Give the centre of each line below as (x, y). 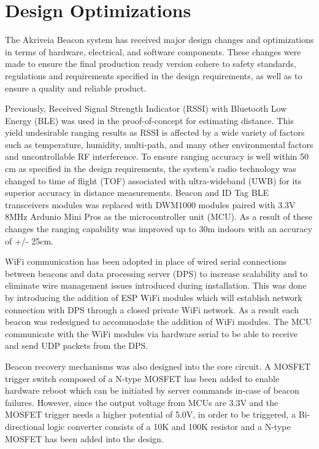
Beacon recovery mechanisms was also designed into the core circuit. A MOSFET (158, 366)
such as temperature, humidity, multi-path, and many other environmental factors (159, 144)
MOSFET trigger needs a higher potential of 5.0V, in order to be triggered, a (151, 414)
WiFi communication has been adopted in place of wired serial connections (146, 261)
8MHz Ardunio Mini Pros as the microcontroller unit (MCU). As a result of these (159, 217)
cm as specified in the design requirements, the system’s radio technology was (151, 169)
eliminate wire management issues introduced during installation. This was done (156, 285)
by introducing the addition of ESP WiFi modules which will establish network (154, 297)
